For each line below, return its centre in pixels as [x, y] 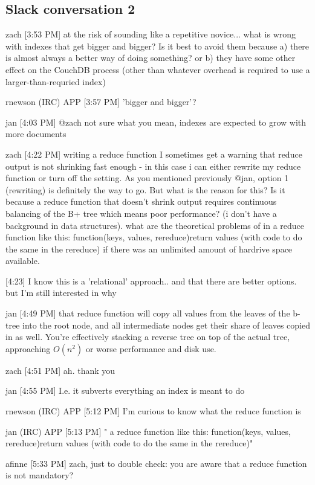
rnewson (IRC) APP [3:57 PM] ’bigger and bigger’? [101, 102]
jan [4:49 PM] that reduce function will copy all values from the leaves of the [148, 313]
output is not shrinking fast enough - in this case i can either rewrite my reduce [153, 166]
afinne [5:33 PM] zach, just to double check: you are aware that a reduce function [156, 463]
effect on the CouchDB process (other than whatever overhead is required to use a [158, 69]
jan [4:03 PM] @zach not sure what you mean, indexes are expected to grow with [156, 122]
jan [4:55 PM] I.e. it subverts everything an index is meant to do [125, 390]
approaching [28, 348]
